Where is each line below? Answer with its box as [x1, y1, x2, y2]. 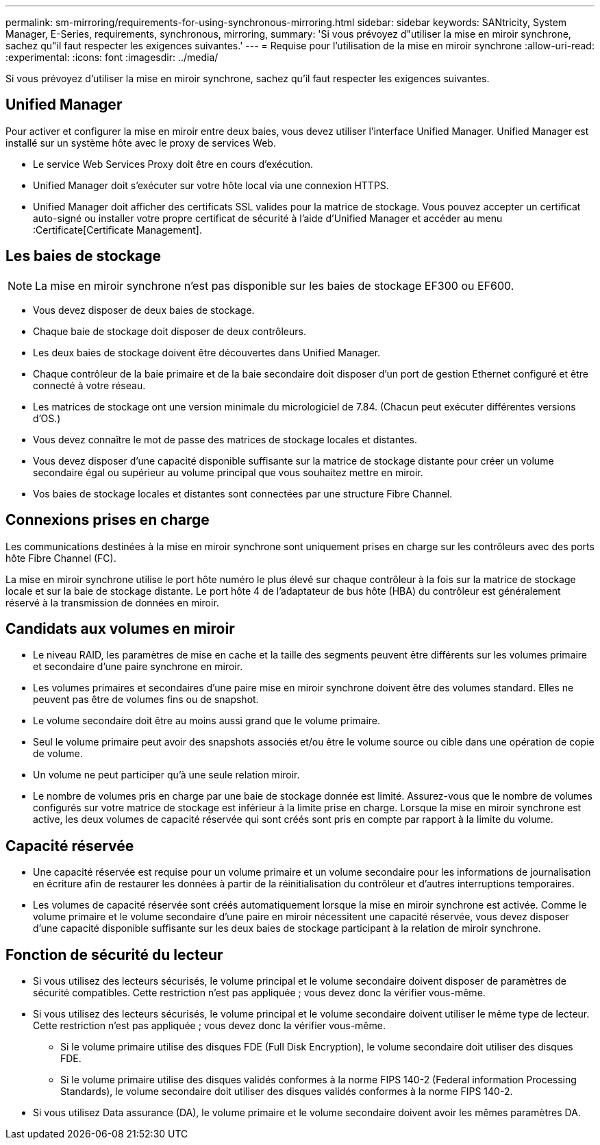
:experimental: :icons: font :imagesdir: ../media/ [5, 51, 218, 63]
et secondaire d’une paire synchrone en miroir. [33, 661, 243, 673]
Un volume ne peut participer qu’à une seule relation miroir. [33, 769, 300, 781]
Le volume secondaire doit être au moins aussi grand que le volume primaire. [33, 715, 381, 727]
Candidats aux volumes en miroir [5, 619, 235, 637]
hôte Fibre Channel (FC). [5, 552, 116, 564]
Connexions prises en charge [5, 511, 210, 529]
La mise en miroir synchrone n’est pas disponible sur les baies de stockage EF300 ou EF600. [35, 278, 514, 293]
